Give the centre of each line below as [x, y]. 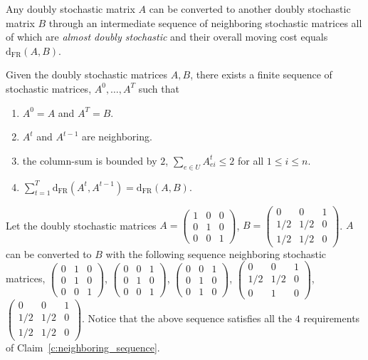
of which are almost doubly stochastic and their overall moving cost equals [167, 37]
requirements [332, 318]
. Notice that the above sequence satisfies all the [187, 318]
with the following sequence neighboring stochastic [216, 253]
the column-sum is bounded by [90, 160]
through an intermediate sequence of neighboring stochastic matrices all [205, 22]
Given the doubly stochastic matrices [87, 74]
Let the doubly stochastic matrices [81, 225]
